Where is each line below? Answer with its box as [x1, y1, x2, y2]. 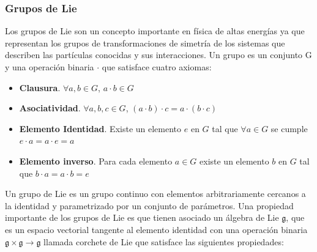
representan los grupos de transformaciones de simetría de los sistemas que [5, 36, 285, 49]
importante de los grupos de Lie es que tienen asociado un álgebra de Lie [5, 211, 279, 224]
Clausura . [19, 81, 61, 94]
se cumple [270, 122, 308, 135]
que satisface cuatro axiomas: [102, 61, 212, 73]
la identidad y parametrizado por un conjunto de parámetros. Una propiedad [5, 199, 294, 212]
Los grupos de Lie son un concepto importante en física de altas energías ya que [5, 24, 305, 37]
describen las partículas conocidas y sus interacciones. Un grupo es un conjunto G [5, 48, 312, 61]
